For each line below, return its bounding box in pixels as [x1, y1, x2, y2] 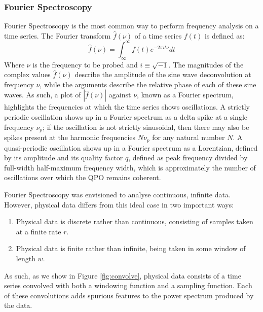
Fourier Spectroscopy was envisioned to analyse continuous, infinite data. [4, 189, 231, 199]
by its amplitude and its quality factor [4, 152, 123, 163]
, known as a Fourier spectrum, [137, 89, 234, 100]
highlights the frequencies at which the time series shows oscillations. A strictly [4, 101, 250, 112]
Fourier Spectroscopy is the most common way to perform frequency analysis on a [4, 20, 259, 31]
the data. [4, 300, 32, 310]
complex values [4, 69, 51, 80]
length [16, 253, 35, 263]
